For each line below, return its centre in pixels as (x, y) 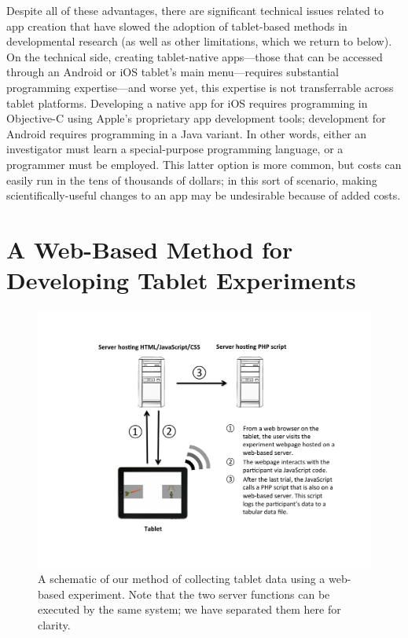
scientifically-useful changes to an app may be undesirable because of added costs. (204, 195)
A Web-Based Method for (150, 249)
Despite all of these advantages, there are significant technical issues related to (195, 10)
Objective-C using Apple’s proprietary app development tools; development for (196, 118)
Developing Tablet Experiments (181, 280)
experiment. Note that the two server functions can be (199, 594)
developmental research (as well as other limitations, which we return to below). (199, 41)
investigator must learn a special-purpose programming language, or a (175, 149)
